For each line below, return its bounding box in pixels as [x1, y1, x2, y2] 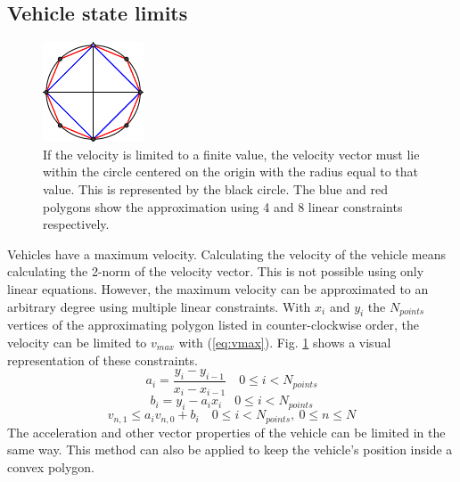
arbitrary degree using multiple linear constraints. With [7, 297, 311, 315]
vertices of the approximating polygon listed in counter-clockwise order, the [7, 315, 420, 334]
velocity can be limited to [7, 332, 147, 351]
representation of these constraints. [7, 350, 198, 369]
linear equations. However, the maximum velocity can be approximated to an [7, 279, 429, 298]
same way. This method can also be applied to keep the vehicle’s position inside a [7, 440, 453, 459]
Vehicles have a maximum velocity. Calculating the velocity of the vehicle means [7, 244, 447, 263]
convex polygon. [7, 457, 95, 476]
